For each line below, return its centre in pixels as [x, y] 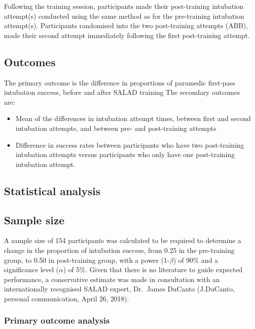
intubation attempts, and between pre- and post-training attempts [116, 128]
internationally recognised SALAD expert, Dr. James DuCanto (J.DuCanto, [119, 289]
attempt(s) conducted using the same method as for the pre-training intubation [124, 16]
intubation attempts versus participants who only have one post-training [125, 154]
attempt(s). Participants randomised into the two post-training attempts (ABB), [126, 25]
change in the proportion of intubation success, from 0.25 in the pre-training [119, 250]
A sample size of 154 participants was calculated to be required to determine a [123, 240]
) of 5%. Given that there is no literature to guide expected [153, 269]
